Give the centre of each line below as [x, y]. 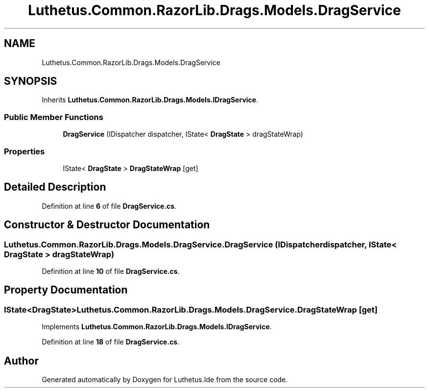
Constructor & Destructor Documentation [107, 225]
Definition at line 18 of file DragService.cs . [111, 342]
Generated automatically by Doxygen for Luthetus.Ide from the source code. [165, 380]
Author [21, 361]
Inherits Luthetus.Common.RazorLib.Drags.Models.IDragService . [150, 100]
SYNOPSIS [31, 81]
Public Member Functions [54, 117]
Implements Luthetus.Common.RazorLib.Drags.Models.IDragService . [157, 327]
